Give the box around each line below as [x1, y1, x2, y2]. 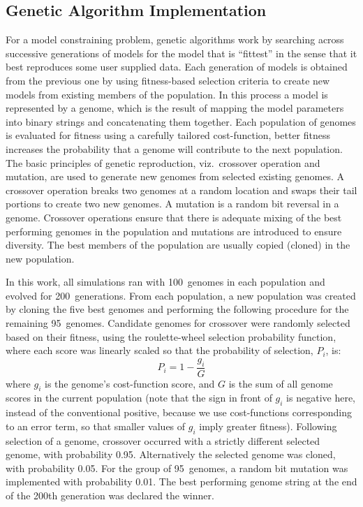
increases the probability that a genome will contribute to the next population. [6, 141, 343, 156]
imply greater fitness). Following [199, 418, 337, 433]
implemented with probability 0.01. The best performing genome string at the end [6, 474, 357, 489]
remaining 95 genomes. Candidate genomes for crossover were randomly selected [6, 316, 350, 330]
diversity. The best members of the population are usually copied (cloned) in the [6, 237, 350, 252]
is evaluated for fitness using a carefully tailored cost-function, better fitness [6, 128, 331, 142]
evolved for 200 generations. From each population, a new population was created [6, 288, 356, 302]
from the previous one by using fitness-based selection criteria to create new [6, 73, 330, 87]
